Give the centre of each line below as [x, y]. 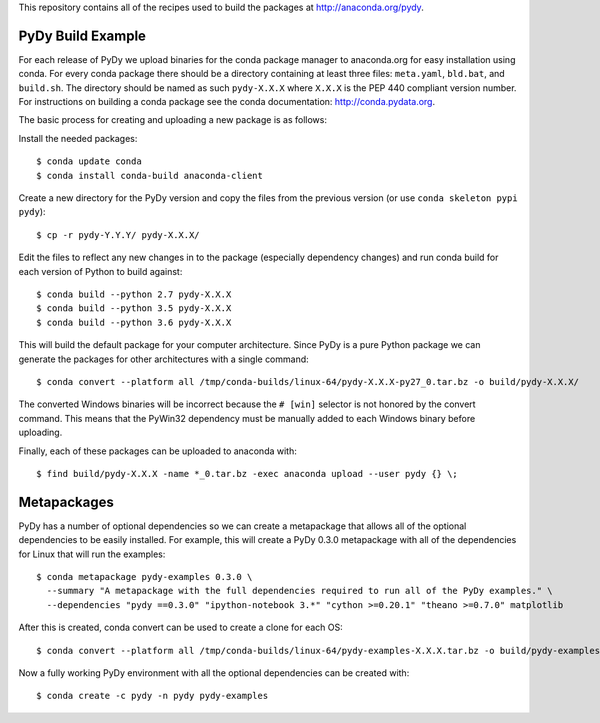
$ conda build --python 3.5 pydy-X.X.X [134, 308]
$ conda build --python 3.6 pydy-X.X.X [134, 322]
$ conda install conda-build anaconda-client [150, 175]
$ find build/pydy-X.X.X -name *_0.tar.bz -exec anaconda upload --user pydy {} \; [247, 473]
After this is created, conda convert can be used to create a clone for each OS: [181, 627]
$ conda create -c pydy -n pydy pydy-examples [152, 696]
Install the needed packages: [78, 138]
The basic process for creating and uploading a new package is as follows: [173, 120]
